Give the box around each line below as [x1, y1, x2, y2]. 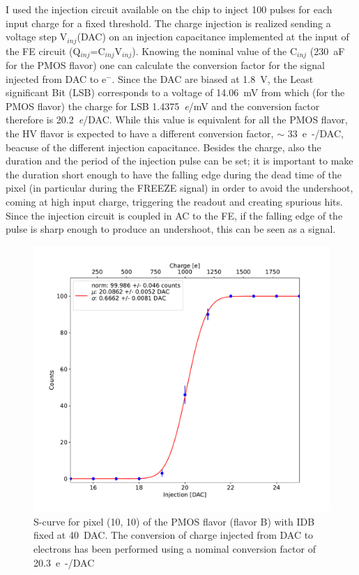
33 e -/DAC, [287, 126, 344, 141]
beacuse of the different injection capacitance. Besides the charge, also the [6, 139, 321, 154]
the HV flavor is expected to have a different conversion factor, [6, 126, 274, 141]
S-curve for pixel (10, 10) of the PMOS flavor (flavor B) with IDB [33, 514, 315, 528]
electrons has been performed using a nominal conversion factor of [33, 541, 316, 555]
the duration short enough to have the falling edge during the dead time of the [6, 167, 342, 181]
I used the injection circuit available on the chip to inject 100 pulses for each [6, 2, 333, 16]
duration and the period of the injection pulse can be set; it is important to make [6, 153, 353, 168]
